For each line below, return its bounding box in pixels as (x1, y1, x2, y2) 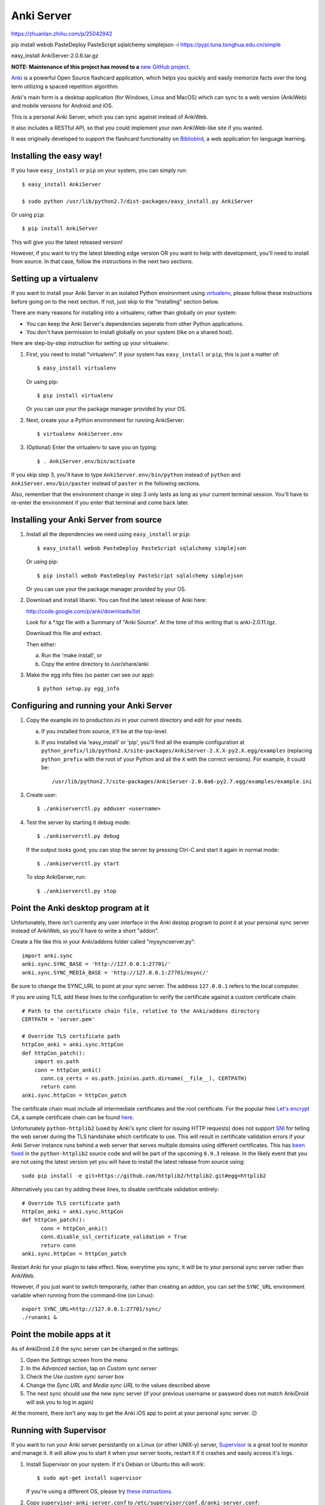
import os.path (34, 1058, 79, 1065)
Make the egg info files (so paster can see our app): (26, 671, 155, 678)
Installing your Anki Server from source (11, 515, 162, 525)
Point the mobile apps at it (11, 1329, 111, 1339)
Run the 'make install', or (41, 652, 102, 659)
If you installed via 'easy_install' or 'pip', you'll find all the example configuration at (41, 739, 245, 746)
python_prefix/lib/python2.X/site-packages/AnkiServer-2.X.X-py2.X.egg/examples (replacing (41, 747, 312, 754)
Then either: (26, 641, 57, 648)
